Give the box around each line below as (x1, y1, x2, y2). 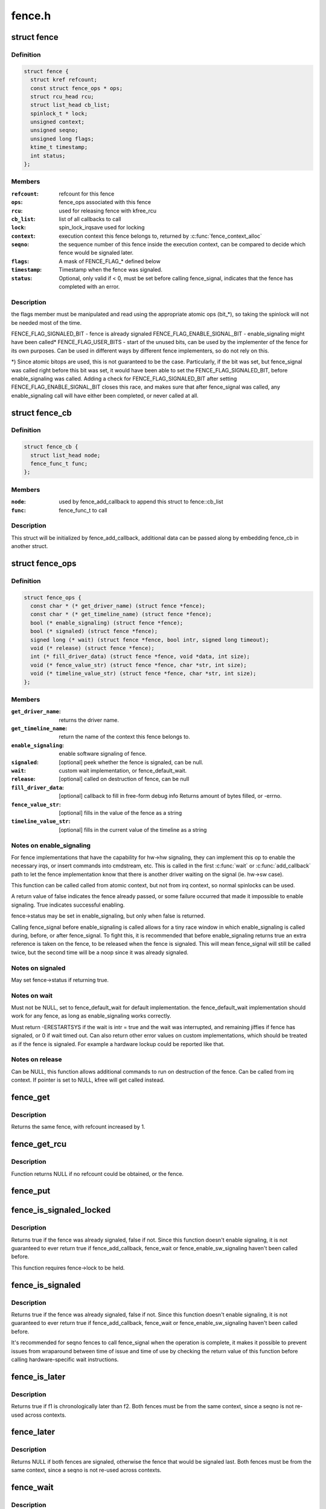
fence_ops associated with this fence (59, 199, 152, 206)
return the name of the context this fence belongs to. (59, 733, 190, 741)
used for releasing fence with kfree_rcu (59, 207, 157, 214)
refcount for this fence (59, 190, 115, 197)
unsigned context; (30, 118, 85, 126)
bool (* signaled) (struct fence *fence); (30, 628, 158, 635)
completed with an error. (59, 283, 120, 290)
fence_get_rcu (11, 1139, 66, 1149)
